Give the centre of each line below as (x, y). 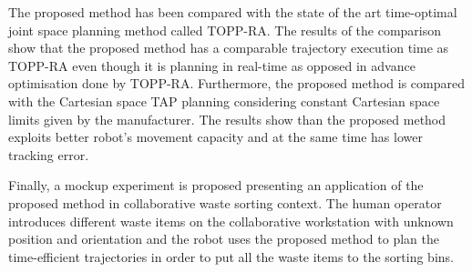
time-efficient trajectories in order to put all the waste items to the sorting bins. (231, 256)
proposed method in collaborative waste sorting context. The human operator (225, 202)
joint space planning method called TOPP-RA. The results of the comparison (225, 30)
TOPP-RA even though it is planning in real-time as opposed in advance (212, 65)
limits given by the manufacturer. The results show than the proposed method (227, 119)
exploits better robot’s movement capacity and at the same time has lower (215, 137)
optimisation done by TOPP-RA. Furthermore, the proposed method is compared (236, 83)
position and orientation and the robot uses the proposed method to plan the (224, 239)
